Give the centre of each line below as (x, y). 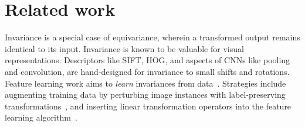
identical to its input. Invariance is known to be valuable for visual (124, 48)
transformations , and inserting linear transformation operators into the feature (148, 106)
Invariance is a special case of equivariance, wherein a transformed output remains (152, 37)
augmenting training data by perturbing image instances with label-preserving (145, 95)
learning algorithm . (41, 117)
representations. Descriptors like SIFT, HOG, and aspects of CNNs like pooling (148, 60)
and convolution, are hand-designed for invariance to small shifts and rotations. (147, 71)
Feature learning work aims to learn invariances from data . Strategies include (145, 83)
